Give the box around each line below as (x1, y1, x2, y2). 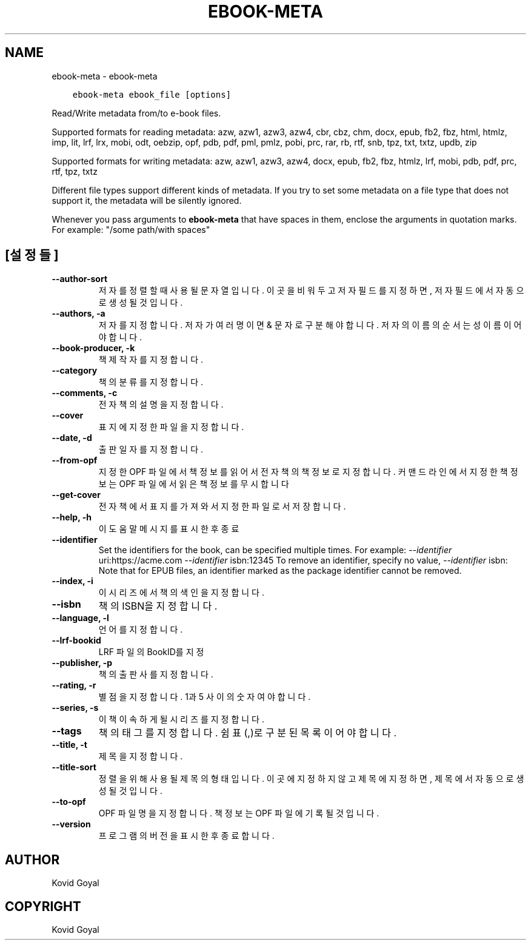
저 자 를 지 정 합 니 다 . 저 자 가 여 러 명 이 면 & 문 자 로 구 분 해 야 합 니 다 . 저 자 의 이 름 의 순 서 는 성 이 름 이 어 (98, 320, 522, 331)
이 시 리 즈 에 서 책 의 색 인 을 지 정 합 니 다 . (98, 587, 264, 598)
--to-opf (52, 796, 86, 807)
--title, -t (52, 739, 87, 750)
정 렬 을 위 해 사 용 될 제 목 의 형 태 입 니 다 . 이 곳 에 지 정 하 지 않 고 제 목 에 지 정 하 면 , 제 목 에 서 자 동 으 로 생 (98, 773, 524, 784)
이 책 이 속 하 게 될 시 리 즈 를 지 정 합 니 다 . (98, 714, 264, 725)
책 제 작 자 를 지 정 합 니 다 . (98, 354, 204, 365)
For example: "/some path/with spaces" (52, 224, 210, 235)
